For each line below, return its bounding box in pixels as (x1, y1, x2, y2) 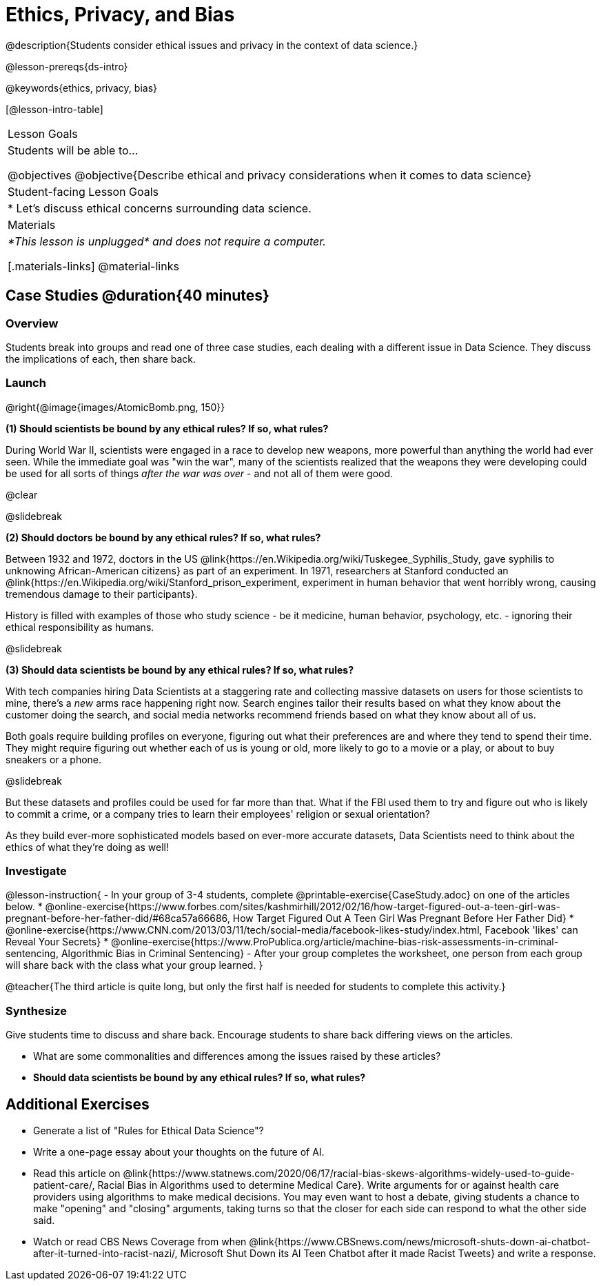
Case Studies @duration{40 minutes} (6, 287, 269, 305)
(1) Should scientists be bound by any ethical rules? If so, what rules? (6, 422, 329, 434)
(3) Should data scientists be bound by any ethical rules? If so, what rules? (6, 663, 354, 676)
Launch (6, 376, 46, 390)
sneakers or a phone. (6, 753, 102, 765)
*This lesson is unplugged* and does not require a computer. (8, 234, 326, 248)
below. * (6, 901, 43, 913)
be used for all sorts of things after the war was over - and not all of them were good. (6, 467, 394, 479)
